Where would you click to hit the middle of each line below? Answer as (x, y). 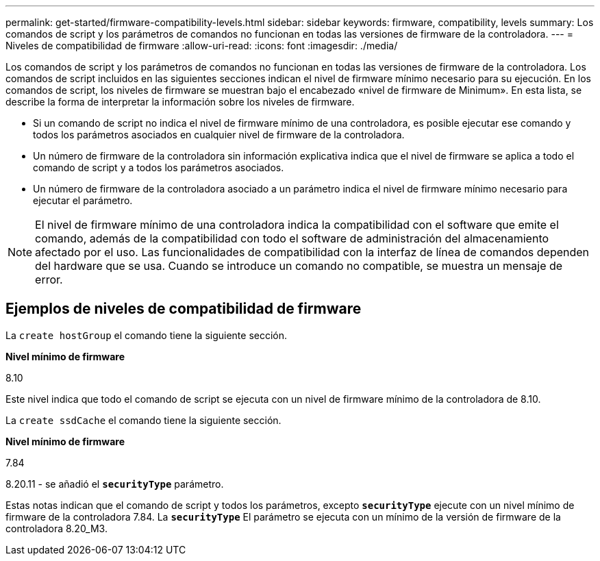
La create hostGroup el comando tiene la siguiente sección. (147, 335)
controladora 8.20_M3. (57, 528)
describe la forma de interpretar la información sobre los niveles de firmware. (180, 102)
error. (49, 279)
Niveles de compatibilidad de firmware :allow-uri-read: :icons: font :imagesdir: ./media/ (202, 46)
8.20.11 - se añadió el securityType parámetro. (115, 484)
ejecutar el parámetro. (83, 200)
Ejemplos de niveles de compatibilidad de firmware (184, 309)
